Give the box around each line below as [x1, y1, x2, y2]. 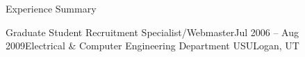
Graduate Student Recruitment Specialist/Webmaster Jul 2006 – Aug [6, 24, 299, 39]
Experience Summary [6, 1, 97, 15]
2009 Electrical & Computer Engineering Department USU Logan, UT [6, 38, 299, 53]
